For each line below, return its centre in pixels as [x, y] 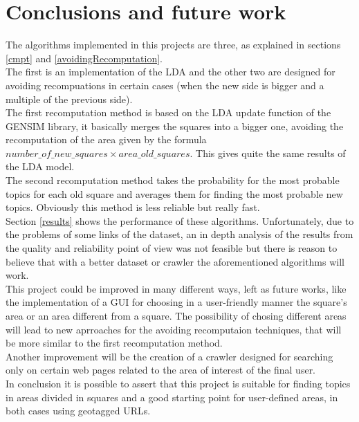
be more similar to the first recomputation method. [114, 343]
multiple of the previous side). [69, 99]
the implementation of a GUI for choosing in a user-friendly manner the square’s [176, 302]
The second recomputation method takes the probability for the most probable [173, 180]
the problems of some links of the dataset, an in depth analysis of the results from [179, 234]
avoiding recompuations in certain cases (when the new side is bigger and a [165, 85]
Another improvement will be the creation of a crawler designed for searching [169, 356]
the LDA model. [40, 166]
